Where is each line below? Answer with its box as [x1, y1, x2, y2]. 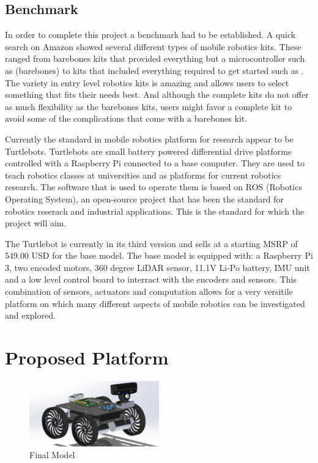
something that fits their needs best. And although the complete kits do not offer [5, 88, 309, 101]
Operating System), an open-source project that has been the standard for [5, 192, 284, 205]
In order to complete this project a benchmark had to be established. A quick [5, 28, 296, 41]
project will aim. [5, 217, 67, 229]
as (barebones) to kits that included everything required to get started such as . [5, 64, 304, 76]
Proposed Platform [5, 345, 169, 370]
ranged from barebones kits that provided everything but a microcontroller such [5, 52, 305, 65]
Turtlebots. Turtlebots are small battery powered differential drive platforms [5, 144, 292, 157]
